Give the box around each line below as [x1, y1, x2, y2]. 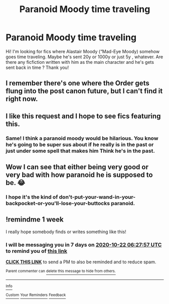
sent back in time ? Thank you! [6, 64, 69, 70]
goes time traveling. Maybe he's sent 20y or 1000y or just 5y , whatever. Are [6, 54, 163, 60]
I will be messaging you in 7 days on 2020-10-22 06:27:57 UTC [6, 241, 162, 248]
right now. [6, 94, 38, 104]
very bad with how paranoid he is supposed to [6, 171, 153, 179]
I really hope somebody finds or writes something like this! [6, 229, 127, 235]
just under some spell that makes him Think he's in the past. [6, 147, 155, 154]
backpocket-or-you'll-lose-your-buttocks [6, 199, 110, 207]
